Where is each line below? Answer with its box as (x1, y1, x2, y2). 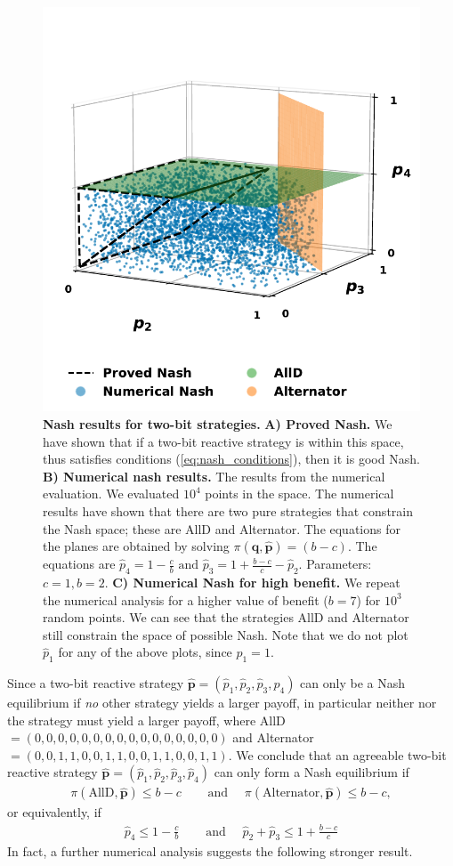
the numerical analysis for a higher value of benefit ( (43, 590, 328, 609)
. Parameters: (298, 554, 372, 573)
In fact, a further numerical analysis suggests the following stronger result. (7, 842, 413, 861)
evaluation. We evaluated (43, 484, 180, 503)
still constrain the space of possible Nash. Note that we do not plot (43, 625, 409, 643)
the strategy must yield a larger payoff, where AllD (7, 710, 286, 729)
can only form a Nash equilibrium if (214, 763, 409, 781)
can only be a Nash (300, 674, 406, 692)
